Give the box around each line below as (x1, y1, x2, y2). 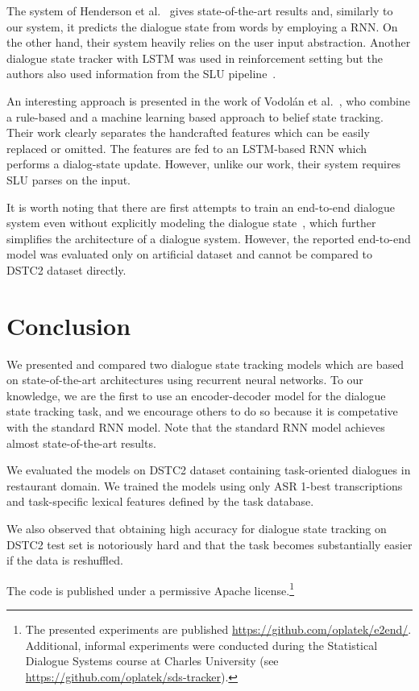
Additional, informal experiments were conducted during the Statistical (25, 636, 378, 653)
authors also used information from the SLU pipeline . (6, 65, 276, 82)
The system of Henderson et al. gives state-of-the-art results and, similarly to (6, 2, 393, 19)
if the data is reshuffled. (6, 552, 123, 569)
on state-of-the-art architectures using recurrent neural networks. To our (6, 371, 363, 388)
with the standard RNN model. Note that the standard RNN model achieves (6, 419, 385, 435)
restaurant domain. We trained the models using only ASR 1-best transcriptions (6, 477, 403, 494)
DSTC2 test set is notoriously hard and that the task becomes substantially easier (6, 536, 413, 552)
